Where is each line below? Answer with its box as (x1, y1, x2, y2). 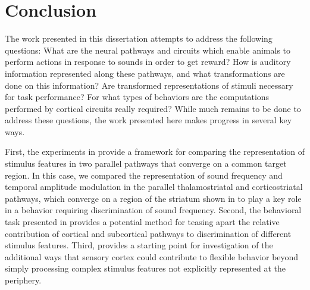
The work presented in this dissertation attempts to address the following (5, 32, 273, 45)
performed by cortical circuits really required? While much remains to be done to (5, 102, 301, 114)
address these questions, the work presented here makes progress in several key (5, 114, 292, 126)
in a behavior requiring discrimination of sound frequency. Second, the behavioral (5, 204, 302, 216)
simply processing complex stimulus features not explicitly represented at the (5, 262, 286, 275)
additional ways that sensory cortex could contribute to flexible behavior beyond (5, 250, 299, 263)
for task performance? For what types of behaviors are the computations (5, 91, 270, 103)
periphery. (5, 274, 42, 286)
